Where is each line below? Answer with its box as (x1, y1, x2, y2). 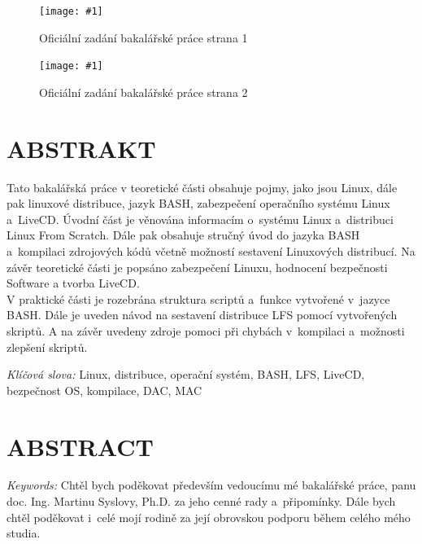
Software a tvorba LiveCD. (7, 274, 140, 292)
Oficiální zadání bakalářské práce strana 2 (39, 83, 248, 100)
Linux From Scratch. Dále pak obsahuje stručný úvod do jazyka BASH (7, 226, 360, 243)
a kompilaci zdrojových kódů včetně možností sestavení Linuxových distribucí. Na (7, 243, 415, 259)
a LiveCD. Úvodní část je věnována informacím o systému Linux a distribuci (7, 210, 394, 227)
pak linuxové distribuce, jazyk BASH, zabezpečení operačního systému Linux (7, 195, 390, 212)
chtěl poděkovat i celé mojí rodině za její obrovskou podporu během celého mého (7, 508, 411, 525)
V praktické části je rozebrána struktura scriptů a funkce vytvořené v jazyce (7, 290, 390, 307)
